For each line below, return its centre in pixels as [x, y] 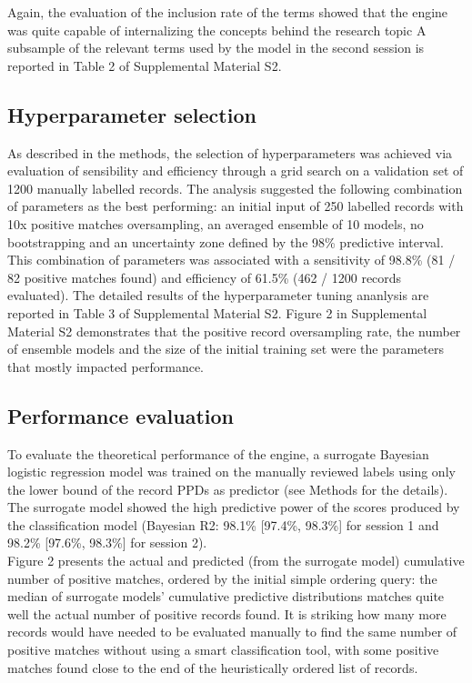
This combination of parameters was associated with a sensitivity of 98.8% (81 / [231, 260]
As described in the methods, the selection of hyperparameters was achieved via [230, 152]
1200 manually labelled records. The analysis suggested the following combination [235, 188]
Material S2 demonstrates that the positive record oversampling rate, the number [234, 331]
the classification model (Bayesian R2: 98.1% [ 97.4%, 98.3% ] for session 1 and [223, 524]
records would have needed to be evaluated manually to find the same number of [232, 632]
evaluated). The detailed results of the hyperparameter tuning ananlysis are [218, 295]
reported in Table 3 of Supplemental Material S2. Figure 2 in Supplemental [217, 312]
